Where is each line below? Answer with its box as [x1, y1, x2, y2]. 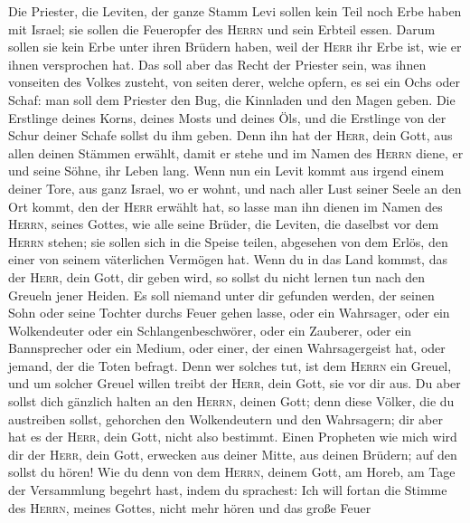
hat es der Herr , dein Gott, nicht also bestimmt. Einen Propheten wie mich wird [8, 427, 457, 446]
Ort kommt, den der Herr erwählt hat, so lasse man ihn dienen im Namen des [8, 196, 443, 215]
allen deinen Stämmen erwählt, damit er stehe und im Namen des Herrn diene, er [8, 143, 464, 162]
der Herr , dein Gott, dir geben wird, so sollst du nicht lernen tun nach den [8, 267, 426, 286]
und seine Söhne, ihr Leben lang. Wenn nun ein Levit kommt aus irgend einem [8, 161, 445, 180]
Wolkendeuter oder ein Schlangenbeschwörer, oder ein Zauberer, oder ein [8, 320, 412, 339]
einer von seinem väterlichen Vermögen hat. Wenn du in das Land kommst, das [8, 250, 447, 269]
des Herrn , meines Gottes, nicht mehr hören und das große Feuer [8, 498, 371, 517]
